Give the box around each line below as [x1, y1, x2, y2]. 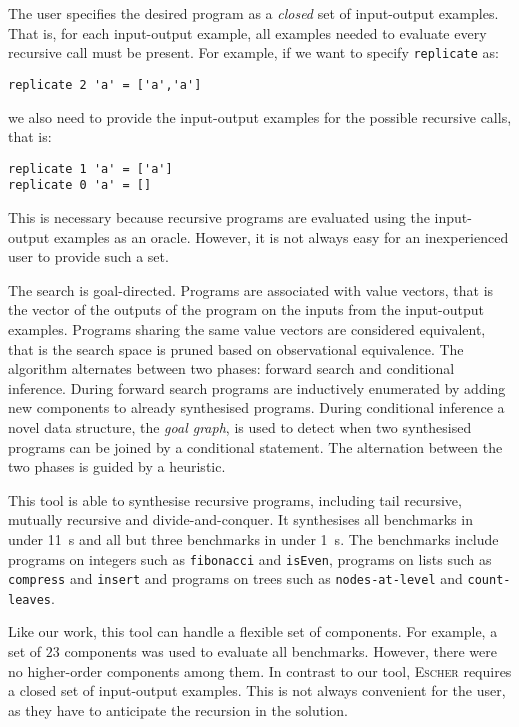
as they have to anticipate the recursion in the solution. [8, 699, 348, 720]
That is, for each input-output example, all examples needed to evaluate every [8, 22, 487, 43]
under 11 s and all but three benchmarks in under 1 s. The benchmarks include [8, 528, 499, 549]
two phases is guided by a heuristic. [8, 456, 226, 477]
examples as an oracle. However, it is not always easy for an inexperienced [53, 226, 509, 247]
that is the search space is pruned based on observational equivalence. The [8, 338, 464, 359]
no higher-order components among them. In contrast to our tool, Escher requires [8, 660, 512, 681]
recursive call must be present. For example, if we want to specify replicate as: [8, 42, 499, 63]
